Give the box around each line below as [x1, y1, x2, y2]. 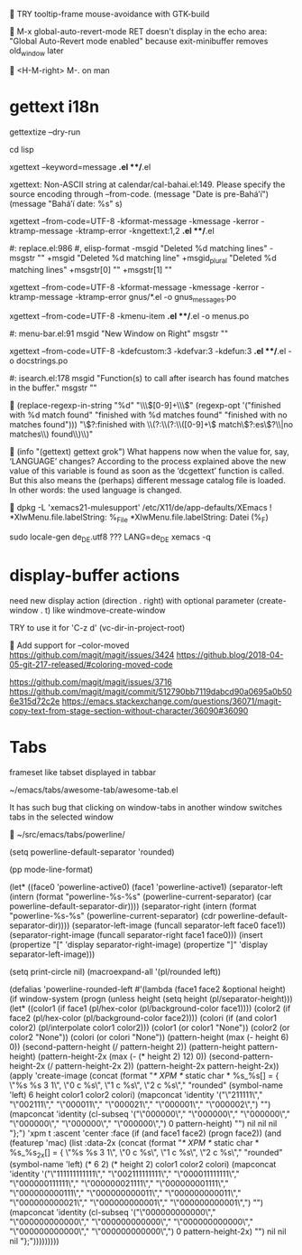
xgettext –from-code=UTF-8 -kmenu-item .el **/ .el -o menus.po [9, 311, 250, 322]
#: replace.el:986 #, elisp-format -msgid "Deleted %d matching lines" [9, 242, 268, 253]
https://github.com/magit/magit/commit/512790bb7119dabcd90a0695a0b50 [9, 686, 293, 697]
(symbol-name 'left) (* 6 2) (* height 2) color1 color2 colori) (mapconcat [9, 1158, 277, 1169]
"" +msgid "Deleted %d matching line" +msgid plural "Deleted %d [37, 252, 277, 266]
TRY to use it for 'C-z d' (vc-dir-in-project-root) [9, 622, 186, 632]
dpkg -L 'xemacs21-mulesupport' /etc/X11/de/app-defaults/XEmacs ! [16, 502, 272, 513]
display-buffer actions [9, 566, 180, 586]
